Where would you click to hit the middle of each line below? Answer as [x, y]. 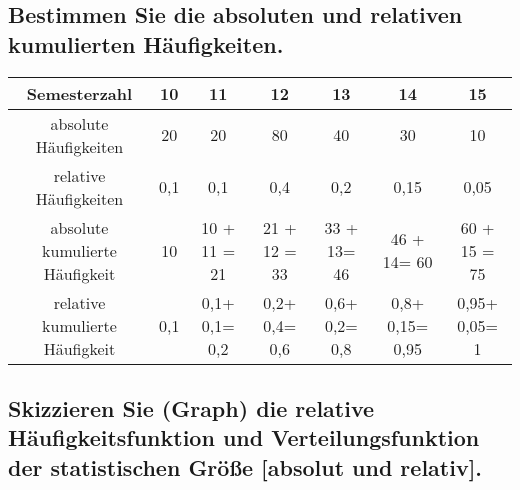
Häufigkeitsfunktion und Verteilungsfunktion [244, 437]
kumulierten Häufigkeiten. [146, 43]
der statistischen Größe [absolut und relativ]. [245, 466]
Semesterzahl [79, 93]
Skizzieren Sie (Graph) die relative [191, 407]
